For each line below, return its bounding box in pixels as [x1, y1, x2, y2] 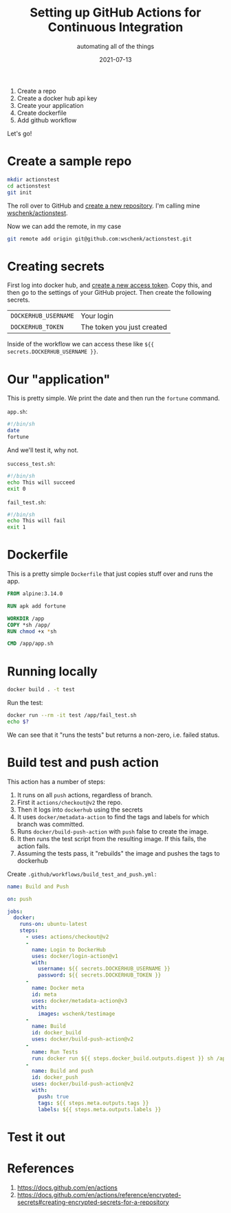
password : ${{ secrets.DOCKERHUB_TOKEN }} [37, 972, 162, 979]
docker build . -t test [7, 686, 76, 693]
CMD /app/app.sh [7, 641, 54, 647]
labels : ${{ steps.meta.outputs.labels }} [37, 1106, 162, 1113]
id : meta [32, 991, 57, 998]
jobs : [7, 908, 23, 915]
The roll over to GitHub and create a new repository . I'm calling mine [7, 201, 201, 210]
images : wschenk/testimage [37, 1010, 115, 1017]
